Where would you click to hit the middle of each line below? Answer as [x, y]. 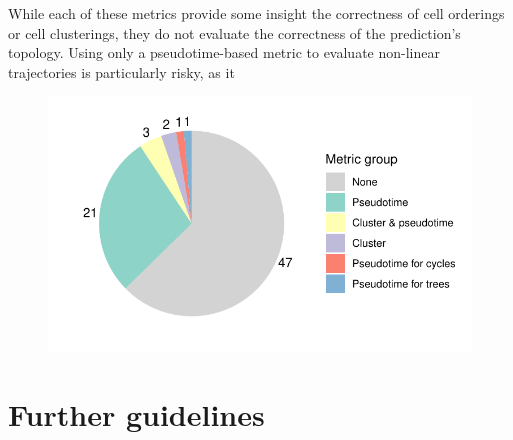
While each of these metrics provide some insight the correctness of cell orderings [256, 13]
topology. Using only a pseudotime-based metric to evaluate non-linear [224, 52]
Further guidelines [136, 413]
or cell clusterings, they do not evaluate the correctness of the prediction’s [234, 32]
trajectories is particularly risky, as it [121, 71]
